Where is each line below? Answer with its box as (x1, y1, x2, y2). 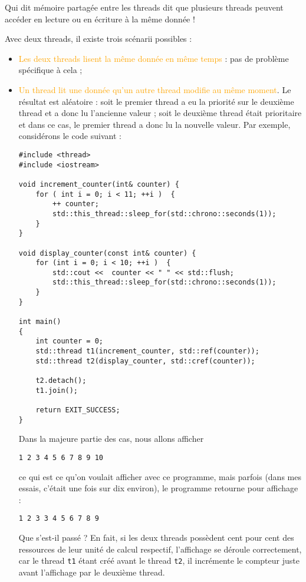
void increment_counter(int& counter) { (18, 180, 179, 189)
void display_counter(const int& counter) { (18, 249, 196, 257)
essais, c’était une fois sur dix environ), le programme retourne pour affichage (18, 482, 298, 494)
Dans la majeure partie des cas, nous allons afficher (18, 432, 204, 445)
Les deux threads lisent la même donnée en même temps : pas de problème (18, 52, 289, 64)
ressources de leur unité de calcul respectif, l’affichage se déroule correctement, (18, 543, 302, 555)
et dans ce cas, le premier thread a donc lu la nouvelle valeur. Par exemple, (18, 118, 291, 130)
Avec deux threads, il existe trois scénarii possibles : (5, 32, 192, 45)
